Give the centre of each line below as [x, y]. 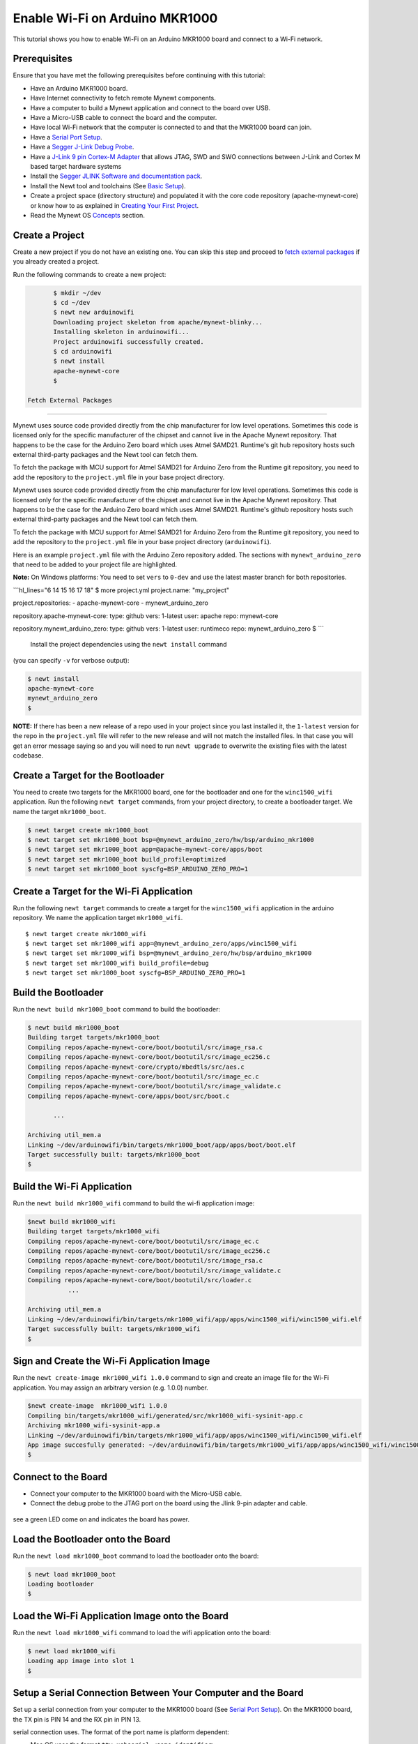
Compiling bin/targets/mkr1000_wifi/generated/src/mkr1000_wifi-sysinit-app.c [165, 1415]
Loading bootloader [61, 1584]
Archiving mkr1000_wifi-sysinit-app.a [94, 1426]
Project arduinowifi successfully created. [129, 341]
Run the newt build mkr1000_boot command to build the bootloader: [117, 1009]
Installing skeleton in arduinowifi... [121, 332]
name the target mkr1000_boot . [60, 811]
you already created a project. [56, 262]
